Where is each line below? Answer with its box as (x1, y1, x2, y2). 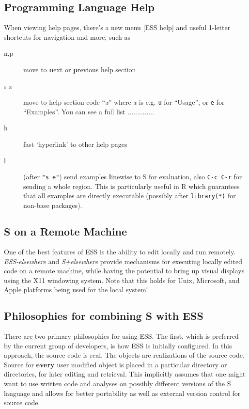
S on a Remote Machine (4, 224, 127, 239)
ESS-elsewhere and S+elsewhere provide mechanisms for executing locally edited (4, 256, 242, 266)
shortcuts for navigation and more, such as (4, 31, 130, 42)
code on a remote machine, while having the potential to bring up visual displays (4, 266, 245, 276)
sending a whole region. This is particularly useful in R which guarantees (23, 181, 240, 191)
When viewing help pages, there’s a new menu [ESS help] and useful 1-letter (4, 22, 231, 32)
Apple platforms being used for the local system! (4, 284, 148, 295)
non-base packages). (23, 200, 82, 210)
